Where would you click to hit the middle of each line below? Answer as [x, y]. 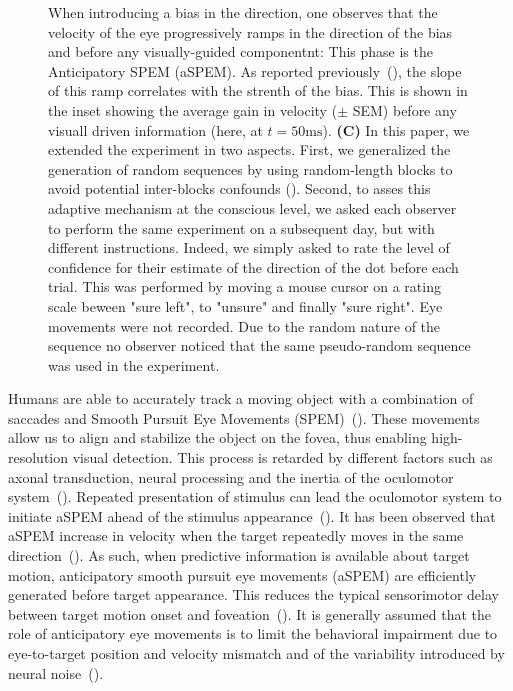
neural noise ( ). [56, 672]
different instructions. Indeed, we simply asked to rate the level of [249, 247]
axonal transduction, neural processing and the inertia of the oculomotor [231, 476]
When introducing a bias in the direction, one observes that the [243, 12]
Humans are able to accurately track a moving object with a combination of [241, 398]
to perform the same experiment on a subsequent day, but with [241, 227]
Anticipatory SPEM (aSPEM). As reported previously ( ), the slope [255, 70]
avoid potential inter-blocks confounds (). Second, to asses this [239, 188]
